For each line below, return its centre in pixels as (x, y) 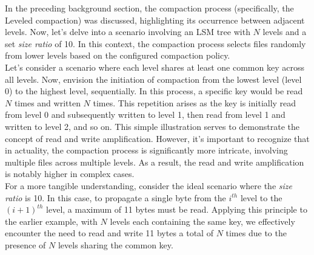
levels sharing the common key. (115, 244)
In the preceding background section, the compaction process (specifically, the (149, 8)
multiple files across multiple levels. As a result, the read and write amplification (155, 162)
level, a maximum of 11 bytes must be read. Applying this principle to (177, 209)
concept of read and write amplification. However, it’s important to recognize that (157, 138)
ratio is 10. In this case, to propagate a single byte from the (115, 197)
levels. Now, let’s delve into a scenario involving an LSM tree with (128, 32)
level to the (261, 197)
